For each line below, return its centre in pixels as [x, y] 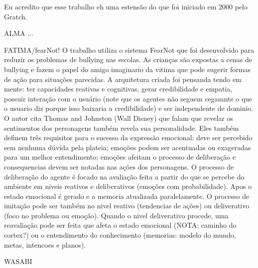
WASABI [18, 261]
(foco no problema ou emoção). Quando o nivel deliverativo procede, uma [116, 215]
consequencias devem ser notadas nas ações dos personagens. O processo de [119, 166]
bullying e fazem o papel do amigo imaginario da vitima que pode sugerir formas [127, 69]
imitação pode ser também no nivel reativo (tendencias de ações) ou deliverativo [127, 206]
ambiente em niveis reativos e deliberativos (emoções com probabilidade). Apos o [128, 186]
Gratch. [16, 16]
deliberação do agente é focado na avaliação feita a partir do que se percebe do [124, 176]
